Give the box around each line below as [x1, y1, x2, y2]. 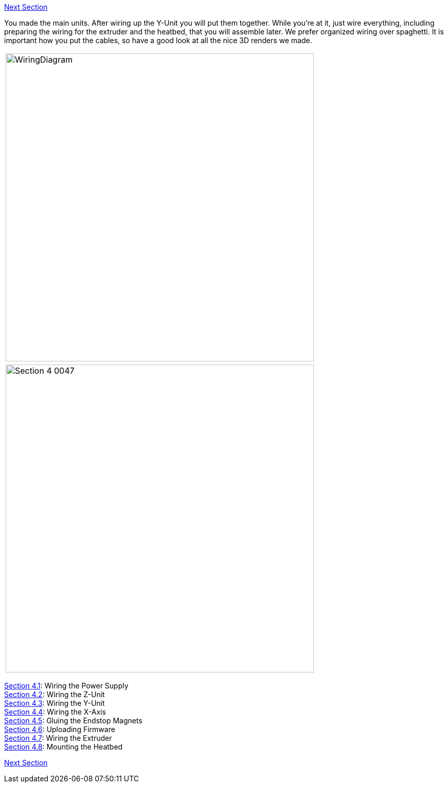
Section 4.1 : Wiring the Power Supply [4, 681, 128, 690]
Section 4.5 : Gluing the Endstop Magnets [4, 716, 143, 725]
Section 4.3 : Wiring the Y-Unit [4, 699, 105, 707]
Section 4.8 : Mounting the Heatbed [4, 742, 123, 751]
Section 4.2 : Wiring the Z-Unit [4, 690, 105, 699]
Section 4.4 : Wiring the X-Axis [4, 707, 106, 716]
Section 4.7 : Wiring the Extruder [4, 734, 112, 742]
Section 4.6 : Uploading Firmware [4, 725, 116, 734]
